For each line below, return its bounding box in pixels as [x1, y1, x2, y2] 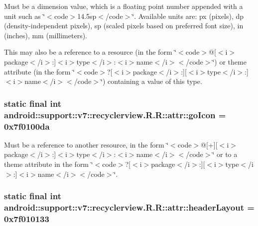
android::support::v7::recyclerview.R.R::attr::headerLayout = [4, 201, 255, 214]
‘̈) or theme [212, 56, 247, 67]
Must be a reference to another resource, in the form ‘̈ [4, 139, 169, 150]
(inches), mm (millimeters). [4, 30, 88, 40]
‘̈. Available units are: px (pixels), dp [132, 10, 244, 21]
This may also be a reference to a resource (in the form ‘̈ [4, 47, 177, 57]
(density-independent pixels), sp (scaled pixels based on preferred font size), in [4, 20, 244, 31]
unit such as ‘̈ [4, 10, 45, 21]
